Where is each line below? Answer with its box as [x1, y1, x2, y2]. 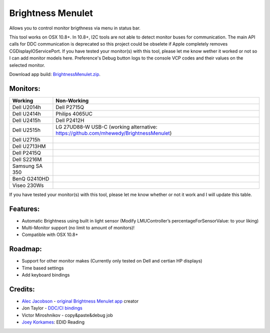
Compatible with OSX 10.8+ [21, 231, 78, 237]
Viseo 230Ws [12, 181, 44, 188]
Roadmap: [9, 245, 42, 253]
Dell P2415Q [12, 149, 41, 156]
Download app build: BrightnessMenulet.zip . [9, 71, 101, 77]
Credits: [9, 285, 35, 293]
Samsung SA [12, 162, 42, 169]
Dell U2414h [12, 110, 41, 117]
